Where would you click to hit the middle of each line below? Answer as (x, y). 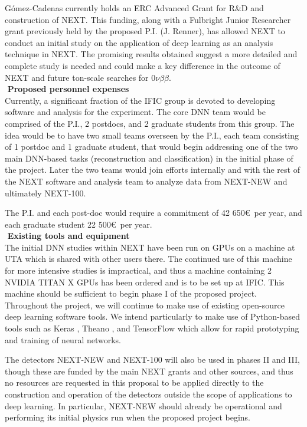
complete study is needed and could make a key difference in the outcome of (143, 65)
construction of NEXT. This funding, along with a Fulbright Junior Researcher (148, 19)
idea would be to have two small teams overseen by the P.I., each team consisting (152, 135)
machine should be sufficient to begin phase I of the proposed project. (131, 293)
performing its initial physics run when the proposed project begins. (128, 417)
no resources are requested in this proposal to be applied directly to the (134, 382)
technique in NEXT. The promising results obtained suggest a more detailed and (151, 54)
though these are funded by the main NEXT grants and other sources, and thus (149, 371)
